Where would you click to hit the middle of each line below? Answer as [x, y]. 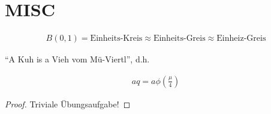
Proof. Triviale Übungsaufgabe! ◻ [68, 103]
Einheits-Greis [179, 39]
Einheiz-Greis [241, 39]
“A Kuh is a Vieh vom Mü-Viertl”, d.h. [77, 59]
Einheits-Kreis [116, 39]
